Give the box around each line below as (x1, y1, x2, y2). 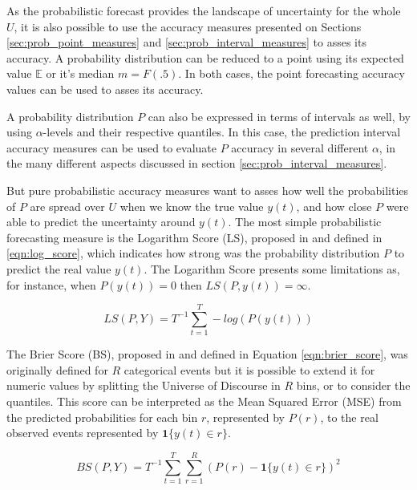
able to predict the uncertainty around (6, 213, 196, 230)
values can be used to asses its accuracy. (6, 80, 204, 97)
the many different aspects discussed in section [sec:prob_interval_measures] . (6, 155, 387, 172)
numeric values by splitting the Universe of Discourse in (6, 377, 281, 394)
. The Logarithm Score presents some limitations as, (144, 260, 400, 277)
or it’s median (46, 65, 115, 82)
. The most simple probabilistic (228, 213, 382, 230)
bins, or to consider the (296, 377, 411, 394)
